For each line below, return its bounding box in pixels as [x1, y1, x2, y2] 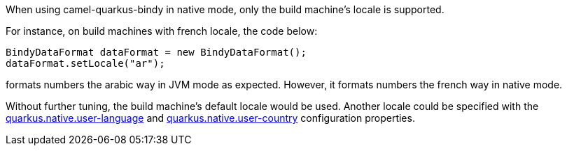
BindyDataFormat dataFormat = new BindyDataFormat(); [6, 47, 307, 58]
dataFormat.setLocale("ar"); [6, 58, 165, 69]
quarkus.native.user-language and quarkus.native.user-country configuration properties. [6, 112, 415, 124]
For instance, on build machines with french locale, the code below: [6, 25, 318, 37]
